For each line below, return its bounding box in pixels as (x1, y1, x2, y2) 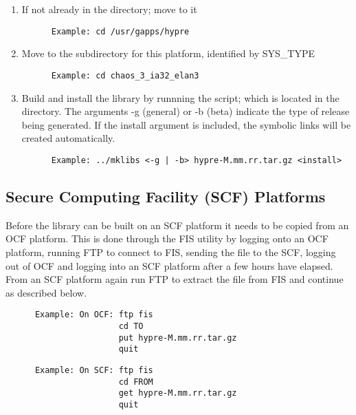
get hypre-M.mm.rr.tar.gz (118, 388, 237, 398)
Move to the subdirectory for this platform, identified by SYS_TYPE (21, 46, 315, 61)
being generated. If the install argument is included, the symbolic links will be (21, 117, 351, 131)
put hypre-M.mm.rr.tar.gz (118, 332, 237, 343)
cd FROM (118, 376, 153, 387)
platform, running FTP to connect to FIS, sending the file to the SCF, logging (5, 244, 336, 259)
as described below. (5, 285, 87, 299)
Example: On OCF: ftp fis (34, 310, 153, 320)
